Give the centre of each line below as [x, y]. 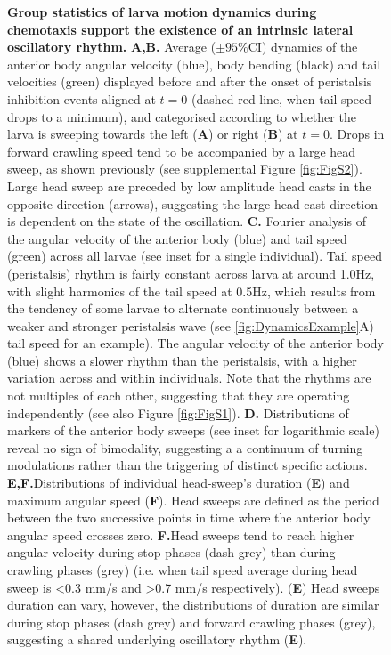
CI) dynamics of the [303, 47]
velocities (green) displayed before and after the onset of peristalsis [190, 81]
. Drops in [357, 134]
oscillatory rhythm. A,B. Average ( [112, 47]
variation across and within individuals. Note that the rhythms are [189, 378]
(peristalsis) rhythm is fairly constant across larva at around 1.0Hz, [191, 273]
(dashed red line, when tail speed [281, 98]
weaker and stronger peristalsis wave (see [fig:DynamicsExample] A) [191, 325]
